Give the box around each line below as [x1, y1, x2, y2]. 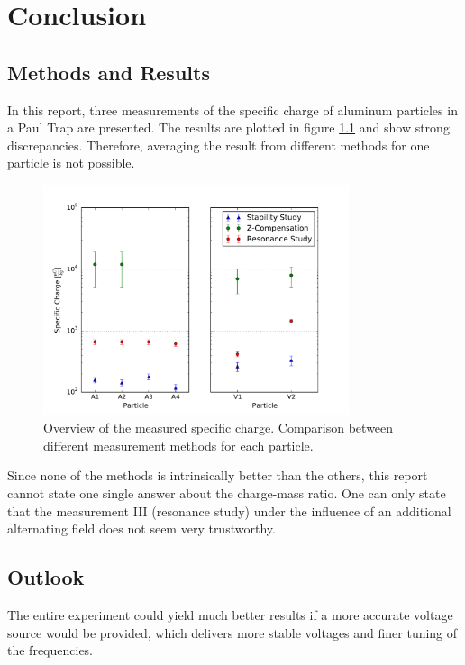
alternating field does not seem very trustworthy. [7, 519, 276, 538]
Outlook [7, 563, 85, 591]
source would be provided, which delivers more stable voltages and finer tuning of [7, 623, 458, 642]
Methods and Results [7, 58, 210, 86]
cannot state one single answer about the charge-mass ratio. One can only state [7, 484, 446, 503]
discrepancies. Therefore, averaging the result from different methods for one [7, 135, 430, 154]
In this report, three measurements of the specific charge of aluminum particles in [7, 100, 458, 119]
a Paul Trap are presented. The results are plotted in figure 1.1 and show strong [7, 118, 450, 137]
